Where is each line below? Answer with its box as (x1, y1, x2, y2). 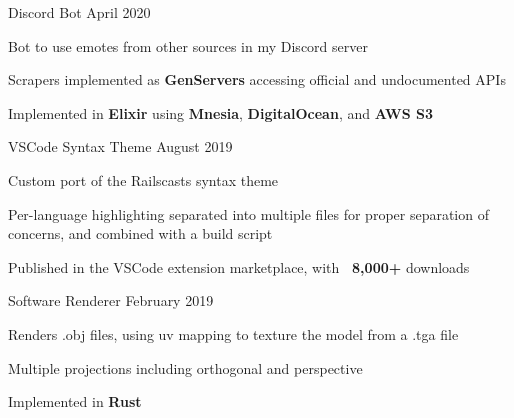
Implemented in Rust (8, 391, 142, 412)
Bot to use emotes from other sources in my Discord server (8, 35, 368, 56)
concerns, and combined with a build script (8, 223, 273, 244)
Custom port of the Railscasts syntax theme (8, 169, 279, 190)
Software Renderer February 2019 (8, 290, 214, 311)
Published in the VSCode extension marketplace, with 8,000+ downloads (8, 256, 470, 277)
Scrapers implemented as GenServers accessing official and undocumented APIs (8, 69, 506, 90)
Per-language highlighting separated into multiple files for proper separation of (8, 203, 489, 224)
